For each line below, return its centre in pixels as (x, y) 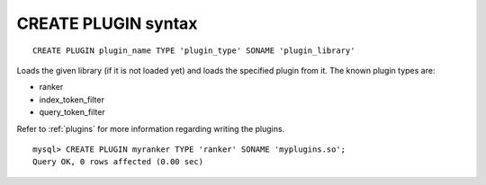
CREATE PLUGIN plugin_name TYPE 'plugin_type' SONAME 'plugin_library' (194, 50)
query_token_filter (72, 112)
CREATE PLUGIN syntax (107, 23)
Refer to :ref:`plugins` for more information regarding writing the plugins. (151, 128)
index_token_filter (72, 100)
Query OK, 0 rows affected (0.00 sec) (118, 162)
